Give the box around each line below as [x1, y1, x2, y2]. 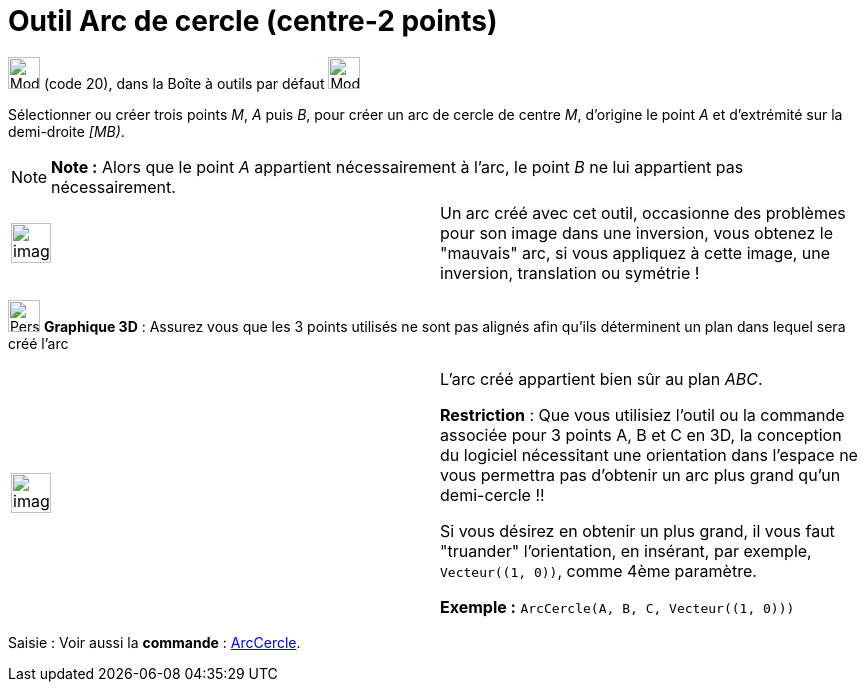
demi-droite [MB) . [8, 122, 125, 140]
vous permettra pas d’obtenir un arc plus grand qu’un [440, 464, 841, 485]
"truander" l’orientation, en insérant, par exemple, [440, 540, 812, 561]
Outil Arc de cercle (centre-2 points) [8, 4, 498, 38]
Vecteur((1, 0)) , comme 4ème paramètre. [440, 560, 757, 581]
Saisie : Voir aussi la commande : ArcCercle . [8, 633, 301, 651]
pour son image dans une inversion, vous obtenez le [440, 222, 833, 243]
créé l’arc [8, 334, 69, 352]
